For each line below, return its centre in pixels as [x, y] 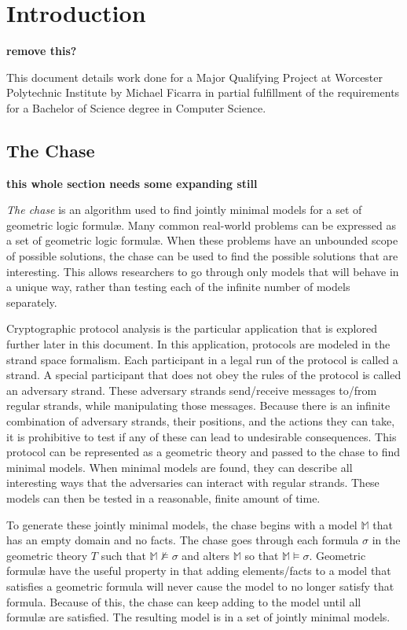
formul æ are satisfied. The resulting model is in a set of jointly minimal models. [198, 617]
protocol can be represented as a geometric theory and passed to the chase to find [203, 452]
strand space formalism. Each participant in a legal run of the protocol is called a [202, 359]
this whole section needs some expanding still [132, 183]
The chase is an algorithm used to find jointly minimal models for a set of [184, 210]
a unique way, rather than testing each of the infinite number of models [178, 287]
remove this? [42, 51]
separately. [32, 302]
